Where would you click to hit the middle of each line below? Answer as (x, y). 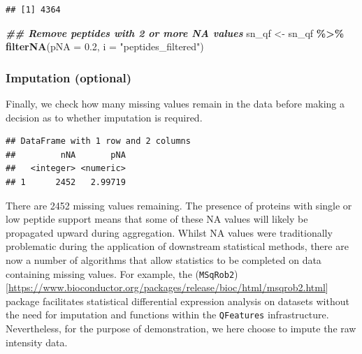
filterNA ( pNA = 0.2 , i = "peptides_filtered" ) (105, 46)
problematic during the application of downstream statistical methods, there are (177, 246)
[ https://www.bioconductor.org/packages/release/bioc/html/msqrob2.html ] (167, 287)
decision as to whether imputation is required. (104, 117)
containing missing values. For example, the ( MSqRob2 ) (122, 273)
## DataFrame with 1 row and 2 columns (98, 141)
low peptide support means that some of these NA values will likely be (157, 219)
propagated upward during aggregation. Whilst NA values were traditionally (169, 232)
